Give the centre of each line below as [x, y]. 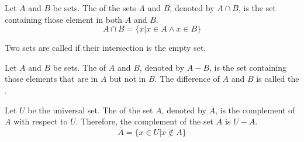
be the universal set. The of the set [90, 110]
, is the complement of [255, 110]
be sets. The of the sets [94, 8]
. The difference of [187, 79]
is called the [278, 79]
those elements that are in [51, 79]
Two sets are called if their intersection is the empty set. [106, 48]
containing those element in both [64, 19]
